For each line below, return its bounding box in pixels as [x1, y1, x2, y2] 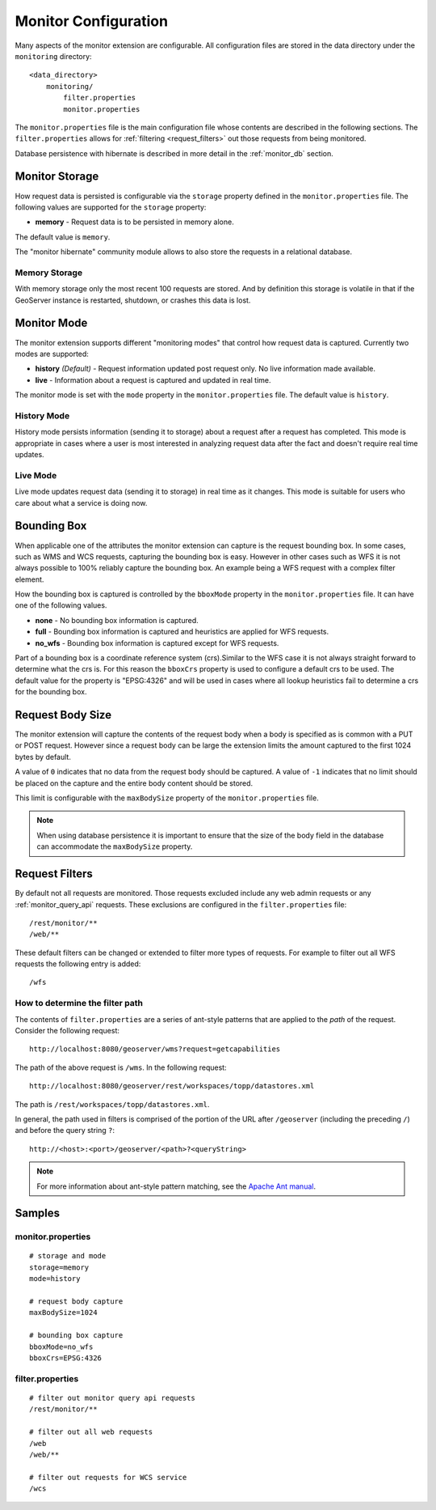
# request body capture [29, 1297, 124, 1306]
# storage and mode [29, 1251, 107, 1261]
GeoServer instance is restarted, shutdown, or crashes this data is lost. [15, 295, 251, 305]
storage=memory [29, 1262, 90, 1272]
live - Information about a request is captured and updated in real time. [35, 375, 271, 384]
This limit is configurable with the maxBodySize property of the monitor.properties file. [15, 793, 319, 803]
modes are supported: [15, 349, 89, 358]
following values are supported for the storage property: [15, 202, 207, 212]
